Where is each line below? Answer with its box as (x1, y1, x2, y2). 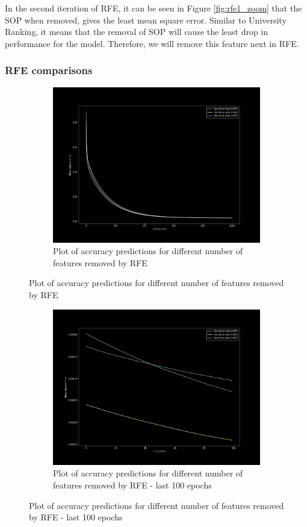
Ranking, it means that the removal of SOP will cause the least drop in (5, 25, 268, 38)
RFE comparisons (5, 63, 93, 78)
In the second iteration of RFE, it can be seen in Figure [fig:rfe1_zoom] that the (5, 2, 302, 14)
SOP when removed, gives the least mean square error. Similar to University (5, 13, 287, 26)
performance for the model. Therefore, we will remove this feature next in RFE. (5, 37, 299, 49)
